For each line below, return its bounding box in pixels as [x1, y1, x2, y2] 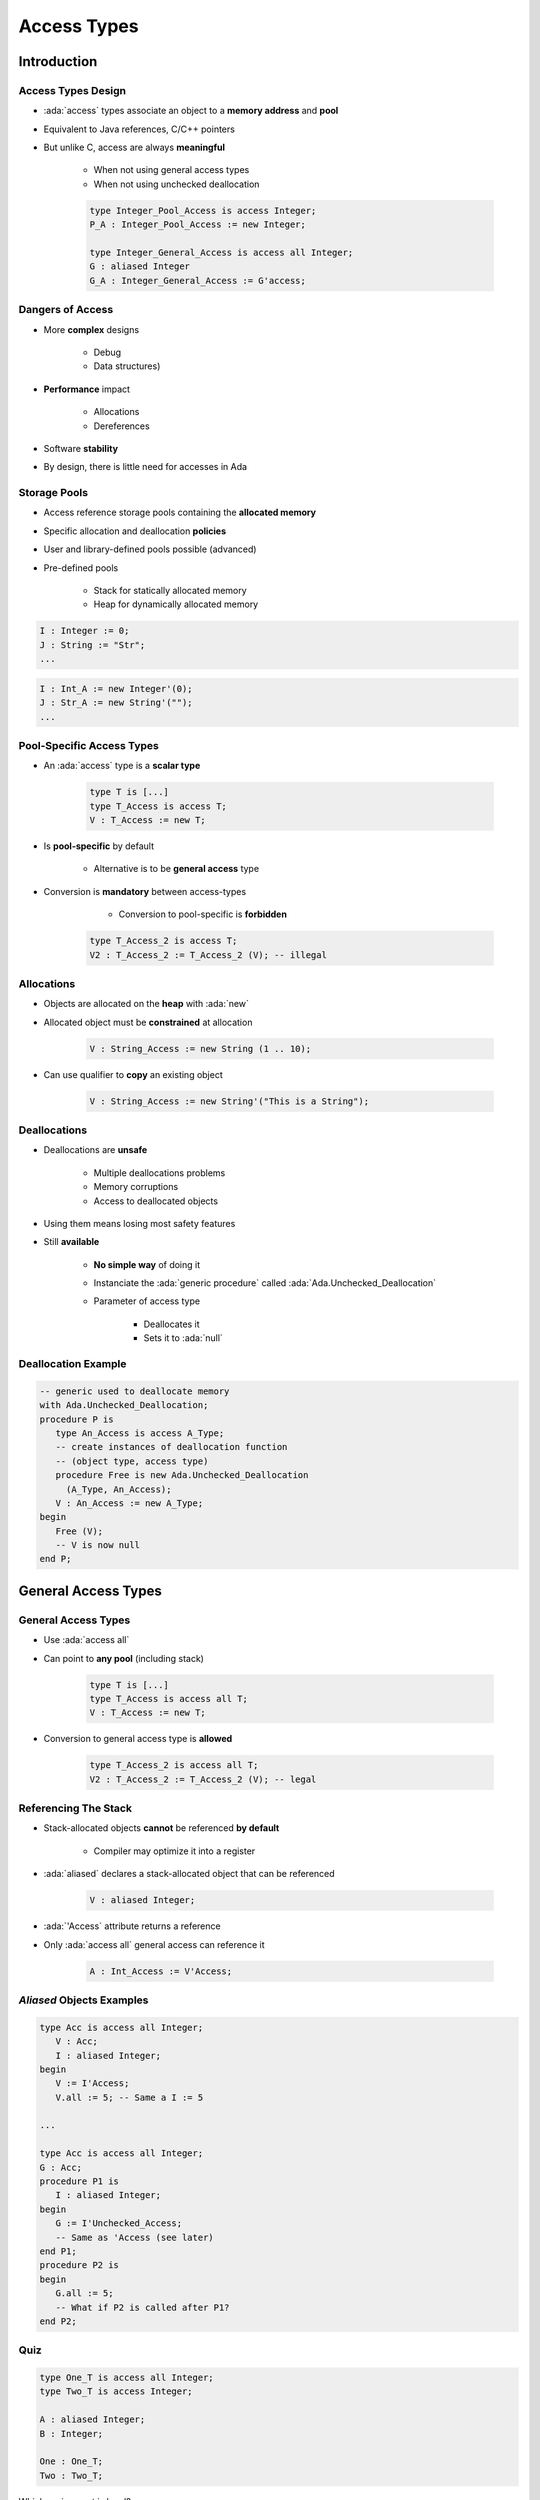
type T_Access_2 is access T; [89, 935, 238, 947]
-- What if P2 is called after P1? [55, 2301, 230, 2313]
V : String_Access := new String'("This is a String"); [89, 1095, 370, 1107]
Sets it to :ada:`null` [143, 1332, 224, 1344]
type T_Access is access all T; [89, 1693, 249, 1704]
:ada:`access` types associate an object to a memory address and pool [43, 105, 339, 117]
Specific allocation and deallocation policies [43, 525, 227, 537]
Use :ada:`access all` [43, 1634, 130, 1646]
